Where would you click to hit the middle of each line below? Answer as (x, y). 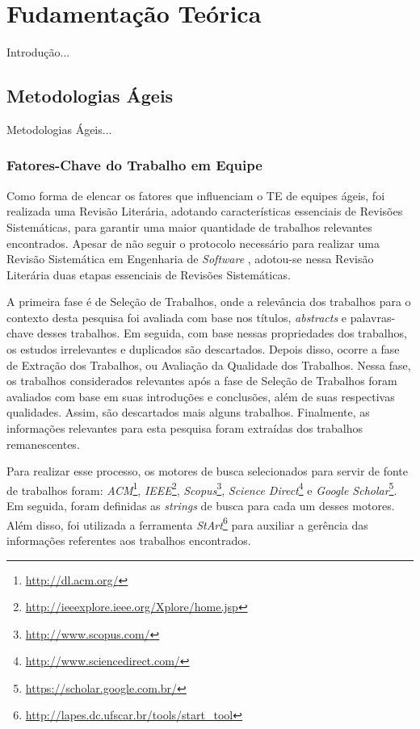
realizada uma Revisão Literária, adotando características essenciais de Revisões (205, 211)
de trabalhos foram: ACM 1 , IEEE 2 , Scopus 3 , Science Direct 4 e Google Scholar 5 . (202, 488)
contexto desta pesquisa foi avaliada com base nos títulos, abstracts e (177, 317)
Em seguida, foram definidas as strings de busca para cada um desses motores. (201, 506)
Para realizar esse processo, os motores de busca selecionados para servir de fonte (208, 471)
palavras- (373, 317)
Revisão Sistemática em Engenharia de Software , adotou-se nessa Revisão (190, 259)
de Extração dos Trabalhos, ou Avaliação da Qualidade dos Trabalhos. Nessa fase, (209, 364)
